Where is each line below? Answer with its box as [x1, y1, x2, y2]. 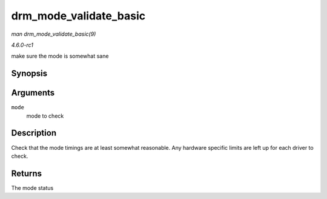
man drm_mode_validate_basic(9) [11, 30, 96, 38]
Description [11, 128, 57, 138]
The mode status [11, 184, 54, 191]
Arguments [11, 88, 55, 98]
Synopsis [11, 69, 48, 79]
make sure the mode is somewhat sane [11, 52, 109, 60]
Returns [11, 168, 42, 178]
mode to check [26, 112, 64, 120]
